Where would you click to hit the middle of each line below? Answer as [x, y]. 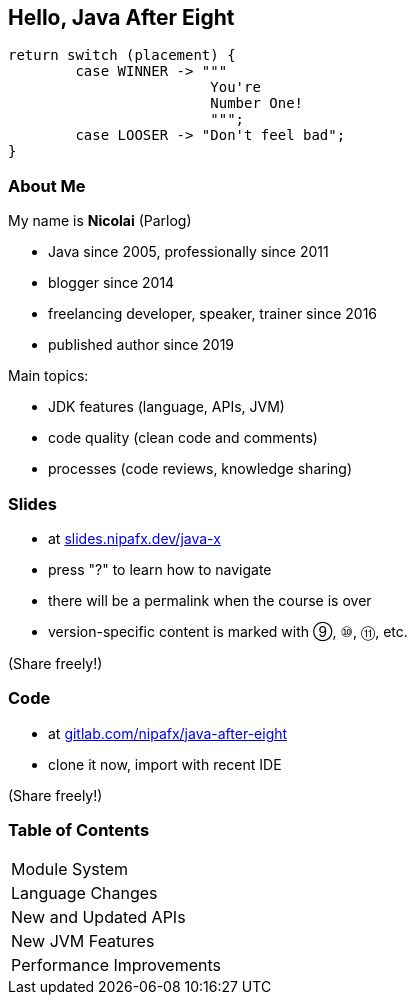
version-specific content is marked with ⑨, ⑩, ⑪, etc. [228, 631]
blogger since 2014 [111, 283]
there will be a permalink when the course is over [210, 600]
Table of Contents [79, 830]
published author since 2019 [141, 345]
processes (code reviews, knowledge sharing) [200, 469]
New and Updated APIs [98, 917]
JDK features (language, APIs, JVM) [166, 407]
